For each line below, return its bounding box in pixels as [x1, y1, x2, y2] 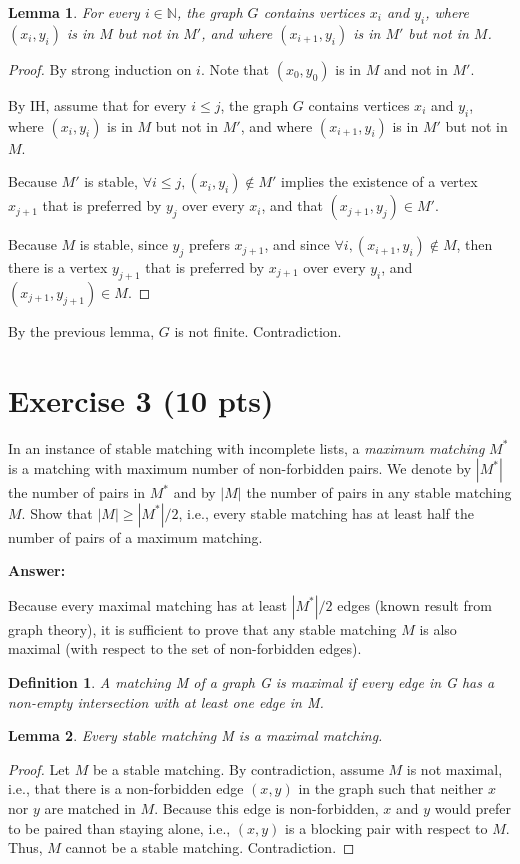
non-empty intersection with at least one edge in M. [8, 691, 324, 712]
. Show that [21, 502, 93, 523]
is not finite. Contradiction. [174, 320, 342, 341]
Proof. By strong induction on [8, 58, 192, 79]
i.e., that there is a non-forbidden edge [8, 778, 244, 799]
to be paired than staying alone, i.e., [8, 817, 231, 838]
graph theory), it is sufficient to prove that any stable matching [8, 618, 397, 639]
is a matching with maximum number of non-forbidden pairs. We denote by [8, 458, 472, 479]
